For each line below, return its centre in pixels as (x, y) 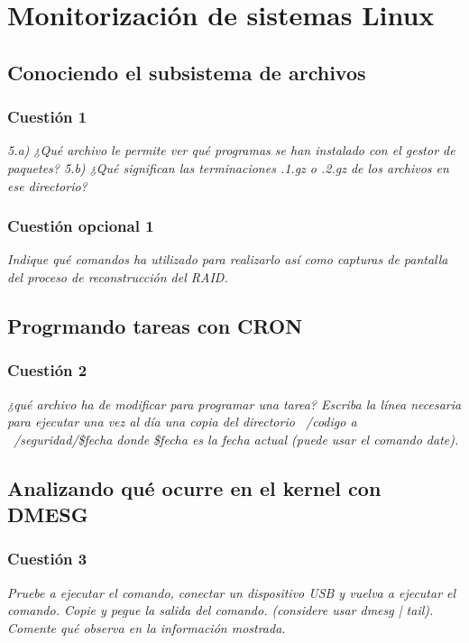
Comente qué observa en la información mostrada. (147, 627)
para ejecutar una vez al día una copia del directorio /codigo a (182, 422)
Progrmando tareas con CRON (155, 325)
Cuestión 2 (47, 370)
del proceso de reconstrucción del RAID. (118, 276)
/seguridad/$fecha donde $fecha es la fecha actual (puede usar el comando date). (236, 439)
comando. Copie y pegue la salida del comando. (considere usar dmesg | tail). (221, 610)
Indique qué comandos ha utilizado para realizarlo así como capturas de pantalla (228, 259)
